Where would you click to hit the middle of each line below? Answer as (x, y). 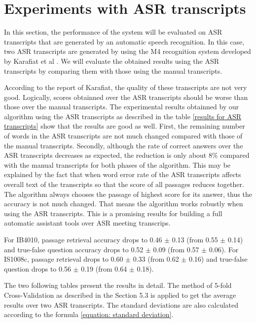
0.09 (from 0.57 (176, 249)
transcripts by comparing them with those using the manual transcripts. (113, 70)
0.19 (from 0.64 (104, 268)
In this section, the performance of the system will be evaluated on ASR (113, 32)
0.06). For (224, 249)
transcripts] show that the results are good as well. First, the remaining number (125, 126)
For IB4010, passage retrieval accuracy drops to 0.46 (83, 239)
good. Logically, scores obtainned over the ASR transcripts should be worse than (126, 97)
